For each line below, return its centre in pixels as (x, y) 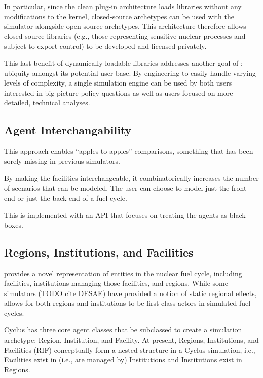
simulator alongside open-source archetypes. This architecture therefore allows (125, 26)
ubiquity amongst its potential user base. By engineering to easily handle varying (130, 73)
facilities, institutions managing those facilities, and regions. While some (116, 283)
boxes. (14, 224)
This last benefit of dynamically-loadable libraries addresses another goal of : (123, 62)
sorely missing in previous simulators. (62, 161)
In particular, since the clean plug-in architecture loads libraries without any (123, 6)
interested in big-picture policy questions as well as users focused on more (119, 92)
